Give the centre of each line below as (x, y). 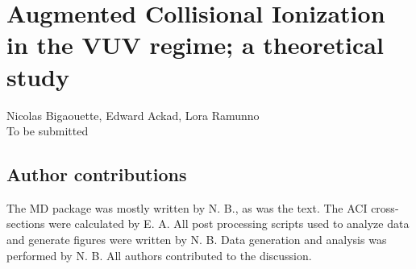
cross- (385, 207)
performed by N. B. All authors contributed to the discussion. (159, 255)
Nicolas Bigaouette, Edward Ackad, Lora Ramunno (133, 115)
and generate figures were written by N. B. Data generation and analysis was (197, 240)
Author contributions (97, 174)
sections (26, 223)
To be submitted (48, 131)
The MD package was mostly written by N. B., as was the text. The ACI (187, 207)
